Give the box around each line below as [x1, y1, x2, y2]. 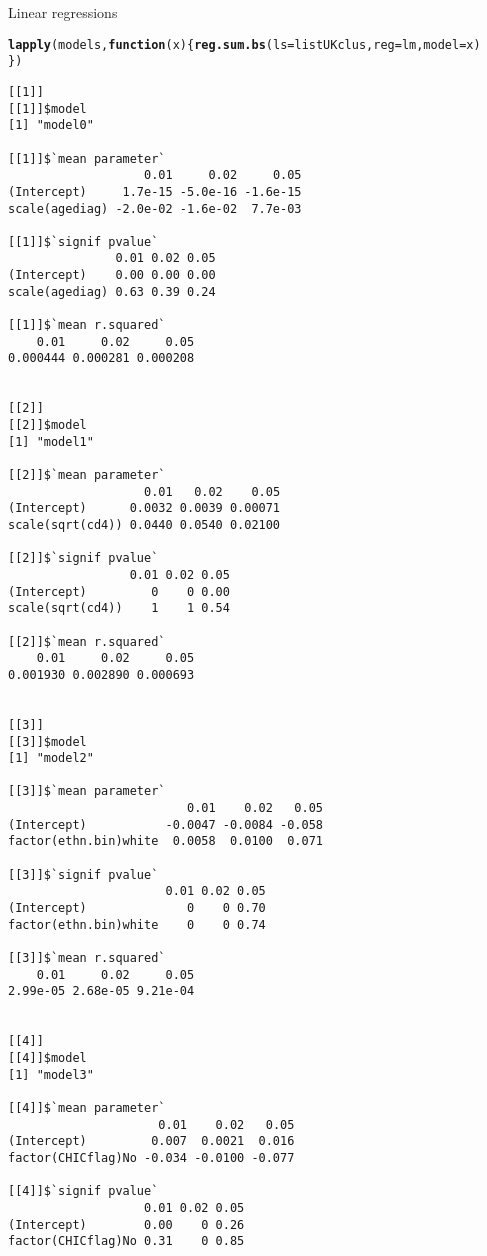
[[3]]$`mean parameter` [8, 784, 166, 799]
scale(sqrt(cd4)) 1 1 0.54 [8, 601, 230, 616]
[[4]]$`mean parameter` [8, 1100, 166, 1115]
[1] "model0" [8, 118, 94, 133]
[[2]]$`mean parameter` [8, 468, 166, 482]
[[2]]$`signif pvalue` [8, 551, 159, 566]
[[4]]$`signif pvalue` [8, 1184, 159, 1199]
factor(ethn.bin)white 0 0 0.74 [8, 917, 266, 932]
